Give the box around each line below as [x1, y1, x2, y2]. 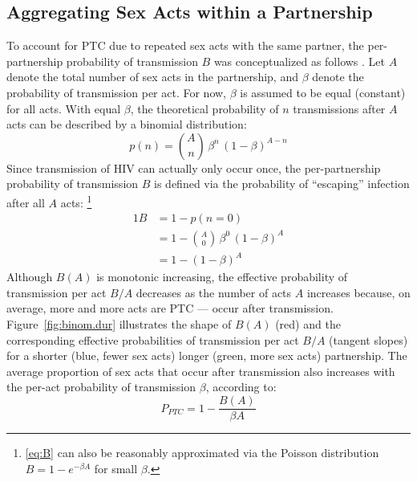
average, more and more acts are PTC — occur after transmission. [6, 300, 334, 317]
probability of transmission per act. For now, [6, 84, 227, 100]
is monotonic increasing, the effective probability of [96, 268, 348, 285]
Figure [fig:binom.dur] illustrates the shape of [6, 316, 232, 333]
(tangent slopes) [329, 331, 408, 348]
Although [6, 268, 53, 285]
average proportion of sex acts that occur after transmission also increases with [6, 362, 395, 379]
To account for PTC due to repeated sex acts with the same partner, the [6, 37, 364, 54]
